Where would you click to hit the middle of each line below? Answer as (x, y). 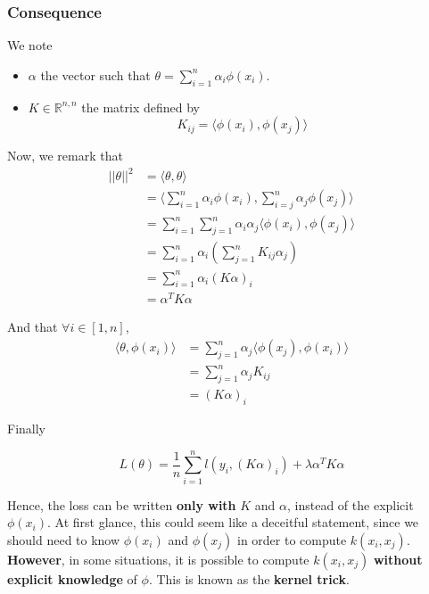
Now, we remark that (65, 156)
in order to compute (292, 539)
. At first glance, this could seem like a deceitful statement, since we (233, 522)
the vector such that (95, 74)
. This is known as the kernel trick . (249, 578)
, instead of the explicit (351, 504)
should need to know (64, 539)
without (398, 559)
